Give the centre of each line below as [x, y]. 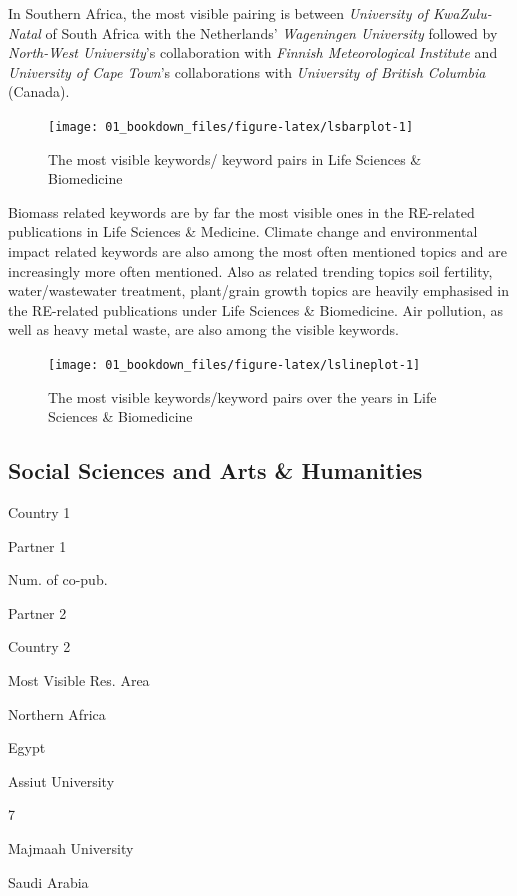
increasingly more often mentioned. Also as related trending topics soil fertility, [250, 270]
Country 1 [39, 512]
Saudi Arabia [48, 881]
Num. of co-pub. [58, 579]
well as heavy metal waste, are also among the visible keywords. [203, 329]
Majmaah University [71, 847]
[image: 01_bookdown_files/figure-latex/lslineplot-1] [234, 364]
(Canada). [39, 91]
